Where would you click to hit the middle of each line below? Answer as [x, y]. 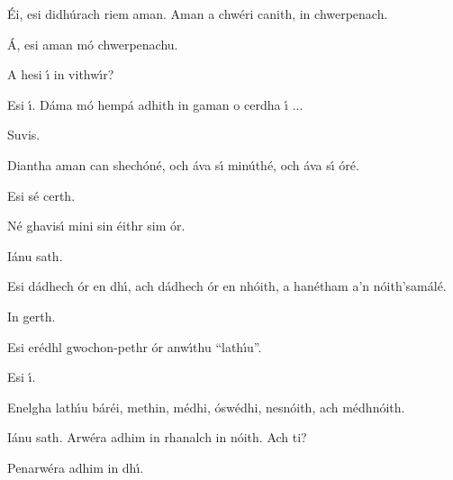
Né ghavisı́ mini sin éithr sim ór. [96, 226]
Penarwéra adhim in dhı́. [76, 467]
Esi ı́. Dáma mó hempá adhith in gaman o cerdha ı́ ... [155, 104]
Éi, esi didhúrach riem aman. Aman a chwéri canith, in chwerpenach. [198, 14]
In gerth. [32, 316]
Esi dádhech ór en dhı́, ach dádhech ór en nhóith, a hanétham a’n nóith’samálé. [227, 286]
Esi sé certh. [41, 195]
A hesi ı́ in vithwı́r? [61, 74]
